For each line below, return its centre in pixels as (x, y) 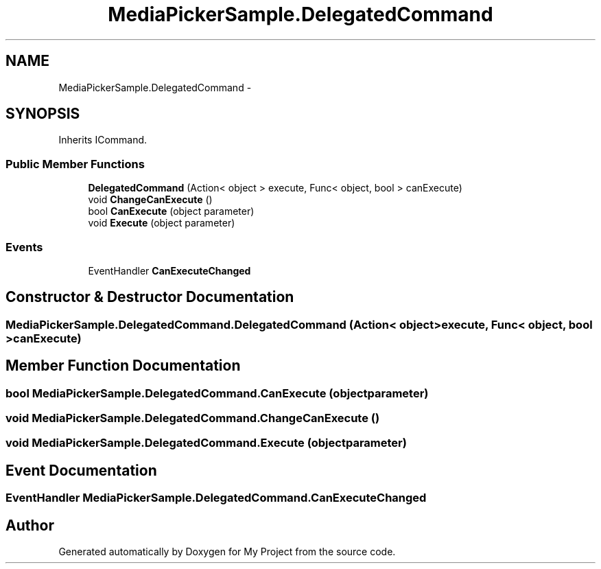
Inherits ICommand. (103, 140)
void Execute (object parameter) (162, 223)
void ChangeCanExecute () (150, 200)
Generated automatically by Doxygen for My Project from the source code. (227, 552)
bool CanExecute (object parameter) (171, 211)
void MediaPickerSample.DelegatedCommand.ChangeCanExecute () (193, 418)
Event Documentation (81, 470)
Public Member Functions (75, 164)
